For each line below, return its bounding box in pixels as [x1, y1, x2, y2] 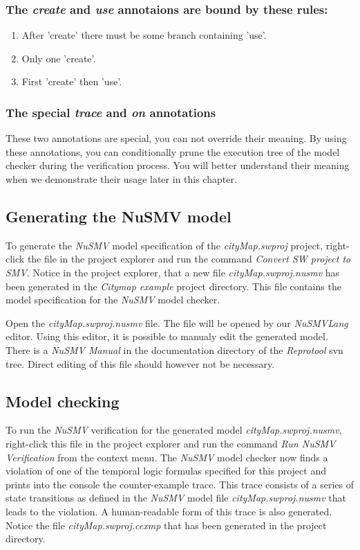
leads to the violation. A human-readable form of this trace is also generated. [6, 504, 332, 518]
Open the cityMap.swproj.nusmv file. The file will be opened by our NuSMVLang [6, 315, 348, 330]
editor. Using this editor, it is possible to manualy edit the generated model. [6, 329, 328, 344]
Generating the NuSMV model [6, 205, 231, 227]
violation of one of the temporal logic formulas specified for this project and [6, 463, 326, 478]
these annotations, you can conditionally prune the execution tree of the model [6, 144, 340, 159]
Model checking [6, 390, 120, 411]
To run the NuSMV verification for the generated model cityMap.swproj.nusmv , [6, 423, 342, 437]
